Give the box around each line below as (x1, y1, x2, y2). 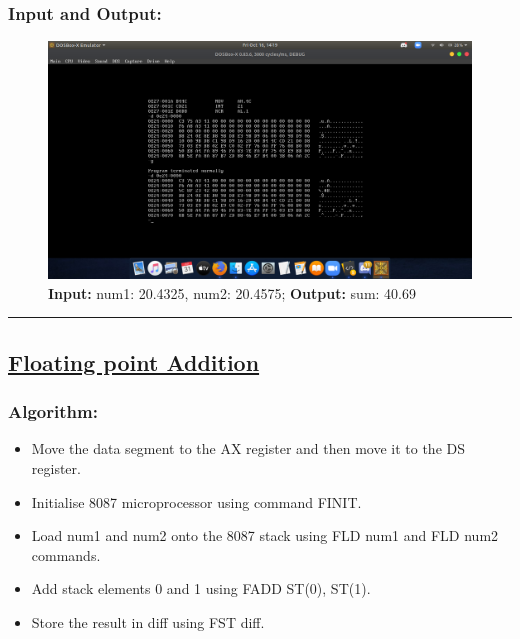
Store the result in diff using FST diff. (31, 612, 265, 633)
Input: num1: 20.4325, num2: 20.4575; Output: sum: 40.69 (48, 282, 417, 303)
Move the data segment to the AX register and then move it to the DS (31, 438, 465, 459)
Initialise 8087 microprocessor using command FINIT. (31, 491, 362, 512)
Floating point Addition (8, 346, 260, 377)
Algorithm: (8, 399, 98, 424)
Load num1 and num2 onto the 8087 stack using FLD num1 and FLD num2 (31, 525, 499, 546)
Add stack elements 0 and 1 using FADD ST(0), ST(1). (31, 578, 371, 599)
